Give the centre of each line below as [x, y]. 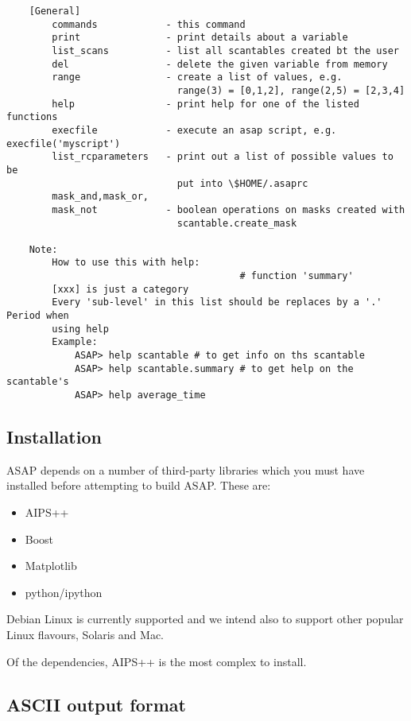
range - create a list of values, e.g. [197, 78]
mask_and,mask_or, [100, 197]
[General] [55, 11]
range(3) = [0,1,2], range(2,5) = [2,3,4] [291, 90]
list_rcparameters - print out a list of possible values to [223, 157]
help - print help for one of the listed [205, 104]
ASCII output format [96, 704]
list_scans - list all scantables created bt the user [225, 50]
